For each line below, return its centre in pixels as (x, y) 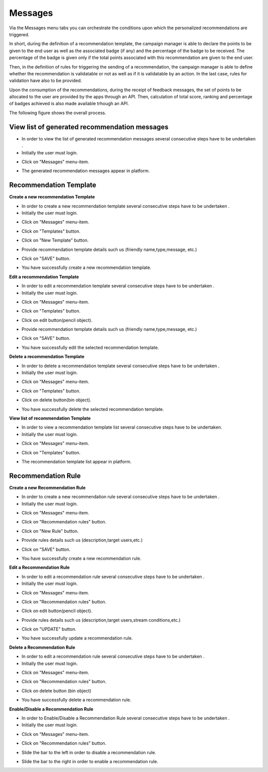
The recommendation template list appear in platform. (76, 461)
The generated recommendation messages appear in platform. (86, 171)
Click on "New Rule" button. (50, 531)
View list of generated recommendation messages (89, 127)
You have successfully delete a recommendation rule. (76, 700)
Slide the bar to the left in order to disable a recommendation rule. (89, 752)
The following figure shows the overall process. (58, 113)
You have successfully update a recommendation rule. (77, 638)
